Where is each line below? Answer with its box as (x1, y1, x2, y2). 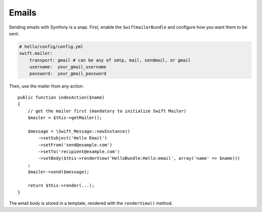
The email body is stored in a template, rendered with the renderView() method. (9, 200, 173, 206)
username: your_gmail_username (29, 64, 107, 70)
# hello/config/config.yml (19, 44, 83, 49)
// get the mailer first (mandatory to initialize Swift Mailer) (27, 108, 187, 114)
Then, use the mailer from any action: (9, 83, 84, 89)
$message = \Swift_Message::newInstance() (27, 128, 131, 134)
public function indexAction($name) (17, 94, 105, 100)
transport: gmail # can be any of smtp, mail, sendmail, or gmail (29, 57, 191, 63)
